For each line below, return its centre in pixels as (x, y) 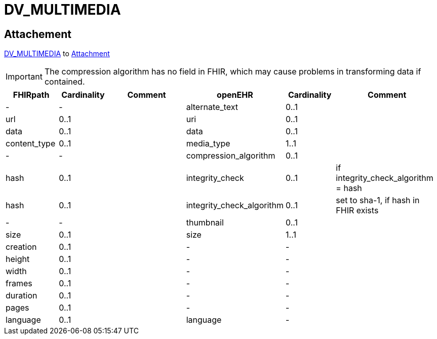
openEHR (235, 95)
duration (22, 296)
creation (21, 247)
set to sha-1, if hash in (378, 200)
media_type (208, 144)
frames (19, 284)
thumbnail (205, 223)
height (18, 259)
